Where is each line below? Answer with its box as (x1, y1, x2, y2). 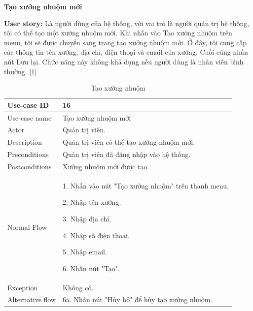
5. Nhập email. (63, 247, 107, 257)
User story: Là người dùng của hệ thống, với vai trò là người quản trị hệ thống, (4, 18, 250, 28)
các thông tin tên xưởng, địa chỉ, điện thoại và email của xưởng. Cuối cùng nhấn (4, 47, 248, 57)
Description (7, 137, 42, 147)
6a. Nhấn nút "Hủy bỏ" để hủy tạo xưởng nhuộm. (63, 294, 213, 305)
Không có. (63, 282, 94, 292)
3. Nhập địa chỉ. (63, 214, 111, 223)
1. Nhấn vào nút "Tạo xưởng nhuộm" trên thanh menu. (63, 180, 229, 190)
